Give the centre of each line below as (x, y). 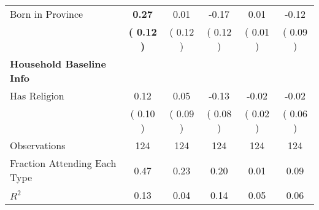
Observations (38, 145)
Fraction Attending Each (63, 163)
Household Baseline (58, 64)
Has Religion (37, 95)
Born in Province (47, 14)
